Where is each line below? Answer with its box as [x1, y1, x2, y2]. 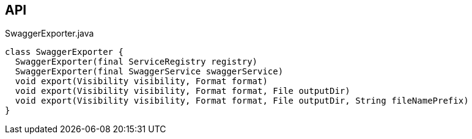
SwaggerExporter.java [5, 28, 94, 39]
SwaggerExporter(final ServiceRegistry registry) [15, 57, 258, 67]
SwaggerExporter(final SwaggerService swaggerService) [15, 66, 284, 77]
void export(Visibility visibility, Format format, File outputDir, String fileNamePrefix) [15, 96, 469, 106]
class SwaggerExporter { [5, 47, 124, 57]
